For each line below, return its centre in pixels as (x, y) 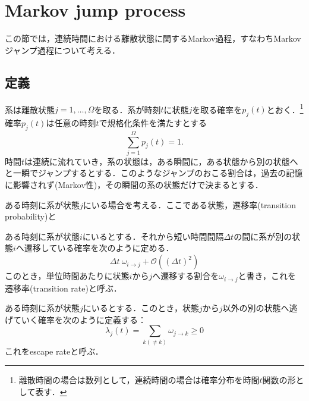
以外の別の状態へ (256, 308)
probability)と (31, 216)
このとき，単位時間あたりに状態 (67, 276)
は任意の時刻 (71, 122)
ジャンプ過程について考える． (63, 50)
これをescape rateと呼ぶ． (54, 351)
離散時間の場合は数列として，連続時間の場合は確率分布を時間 (139, 380)
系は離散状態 (30, 109)
